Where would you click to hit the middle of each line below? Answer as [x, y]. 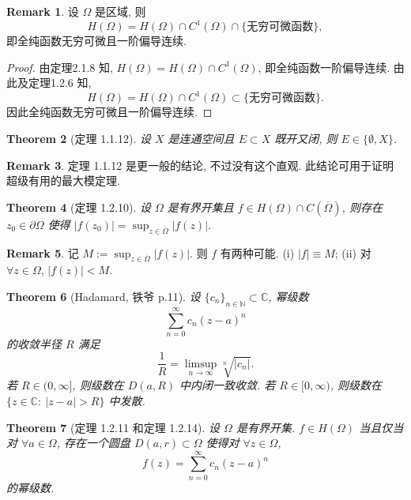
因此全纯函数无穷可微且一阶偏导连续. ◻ [109, 112]
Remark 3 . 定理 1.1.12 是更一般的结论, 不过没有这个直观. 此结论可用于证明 [200, 165]
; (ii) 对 [353, 252]
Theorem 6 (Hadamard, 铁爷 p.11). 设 [104, 296]
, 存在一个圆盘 [93, 443]
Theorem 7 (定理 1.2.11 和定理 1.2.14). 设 [113, 427]
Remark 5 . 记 [43, 252]
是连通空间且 [201, 138]
